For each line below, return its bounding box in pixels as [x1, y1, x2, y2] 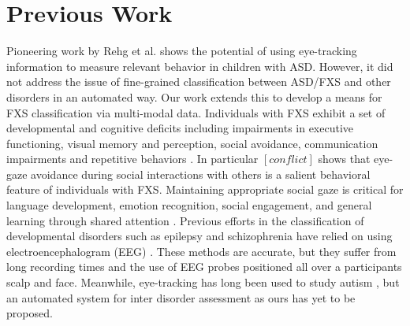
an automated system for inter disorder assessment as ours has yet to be [6, 289, 356, 306]
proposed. [6, 305, 53, 321]
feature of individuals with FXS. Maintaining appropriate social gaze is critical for [6, 181, 404, 198]
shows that [318, 150, 371, 167]
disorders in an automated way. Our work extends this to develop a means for [6, 88, 382, 105]
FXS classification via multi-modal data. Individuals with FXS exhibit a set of [6, 104, 386, 120]
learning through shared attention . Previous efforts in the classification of [6, 212, 364, 228]
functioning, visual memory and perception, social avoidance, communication [6, 135, 378, 151]
